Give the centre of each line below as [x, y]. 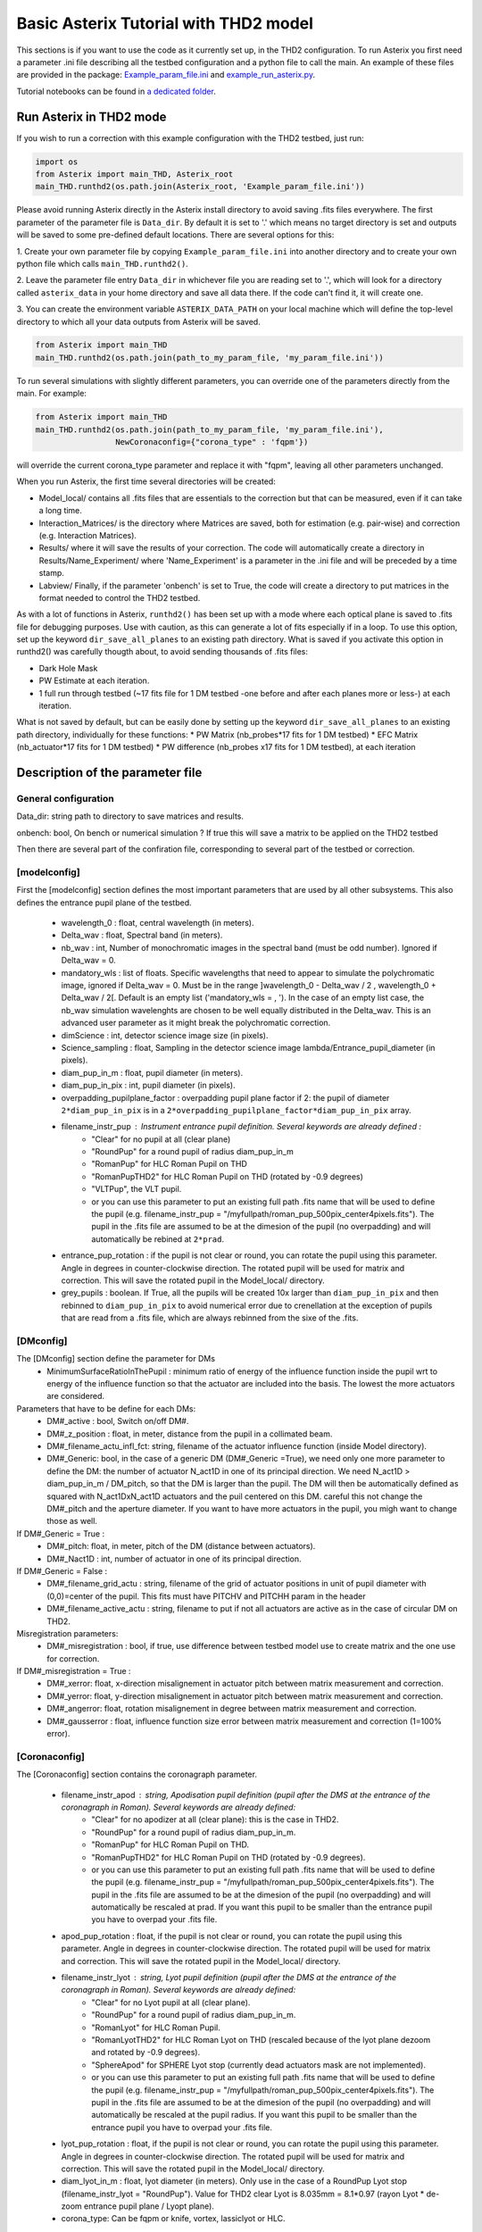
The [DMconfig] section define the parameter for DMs [116, 1359]
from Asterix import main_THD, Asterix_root [134, 174]
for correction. [73, 1658]
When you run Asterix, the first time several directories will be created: [146, 481]
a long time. [60, 511]
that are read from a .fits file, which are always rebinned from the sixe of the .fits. [210, 1318]
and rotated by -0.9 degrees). [146, 2053]
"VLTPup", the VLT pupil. [137, 1189]
